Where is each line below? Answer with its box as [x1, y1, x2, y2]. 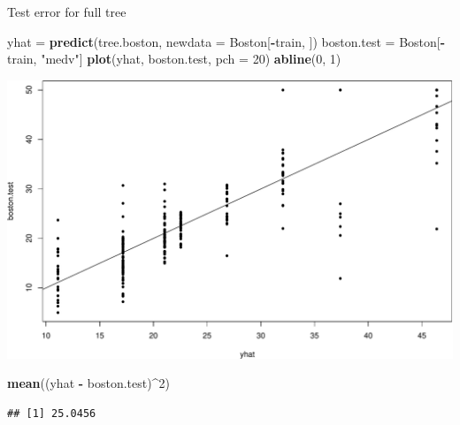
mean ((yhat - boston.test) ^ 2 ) [7, 374, 170, 392]
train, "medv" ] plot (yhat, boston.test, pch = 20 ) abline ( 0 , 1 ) [7, 49, 341, 68]
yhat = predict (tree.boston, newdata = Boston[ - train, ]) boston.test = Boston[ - [7, 32, 446, 50]
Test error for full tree [7, 3, 126, 20]
